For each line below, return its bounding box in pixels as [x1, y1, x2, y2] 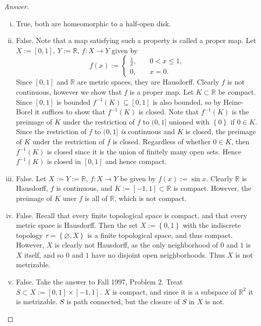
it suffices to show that [34, 106, 106, 117]
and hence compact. [105, 156, 167, 167]
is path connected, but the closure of [66, 296, 180, 307]
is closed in [47, 156, 81, 167]
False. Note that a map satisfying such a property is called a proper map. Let [16, 35, 256, 46]
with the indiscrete [183, 220, 241, 230]
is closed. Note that [138, 106, 199, 117]
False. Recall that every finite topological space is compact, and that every [16, 210, 247, 220]
